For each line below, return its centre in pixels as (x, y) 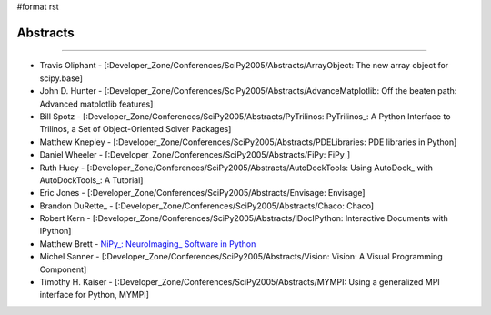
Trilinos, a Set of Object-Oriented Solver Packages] (135, 129)
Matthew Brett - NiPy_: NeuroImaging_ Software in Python (148, 244)
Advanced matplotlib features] (96, 104)
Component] (63, 269)
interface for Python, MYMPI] (95, 295)
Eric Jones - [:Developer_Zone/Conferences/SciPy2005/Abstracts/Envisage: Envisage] (202, 193)
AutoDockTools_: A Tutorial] (91, 180)
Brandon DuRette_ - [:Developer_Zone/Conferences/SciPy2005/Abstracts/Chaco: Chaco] (207, 206)
